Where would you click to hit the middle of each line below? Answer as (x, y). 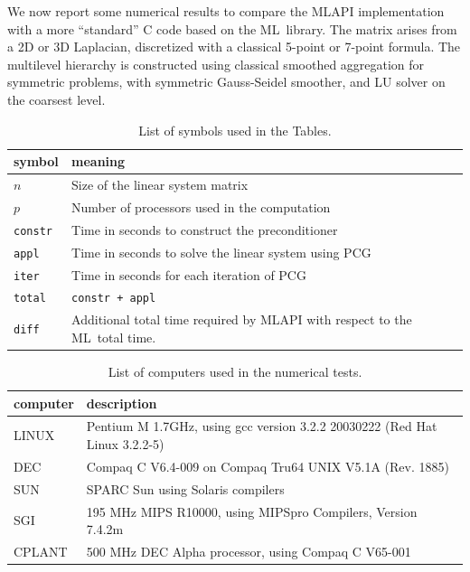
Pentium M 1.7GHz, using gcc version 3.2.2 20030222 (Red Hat (262, 426)
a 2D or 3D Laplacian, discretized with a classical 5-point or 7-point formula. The (234, 47)
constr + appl (114, 299)
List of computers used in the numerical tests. (235, 371)
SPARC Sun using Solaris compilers (185, 488)
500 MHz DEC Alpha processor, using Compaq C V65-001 (249, 551)
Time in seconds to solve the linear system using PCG (221, 252)
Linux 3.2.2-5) (125, 444)
